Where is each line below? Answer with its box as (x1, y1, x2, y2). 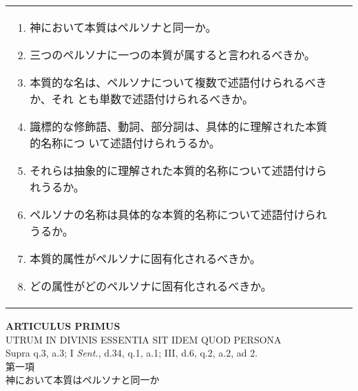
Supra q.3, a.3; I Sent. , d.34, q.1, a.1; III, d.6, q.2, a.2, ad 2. (6, 346, 258, 360)
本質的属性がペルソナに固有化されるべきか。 (30, 251, 261, 266)
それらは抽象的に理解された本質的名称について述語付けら (30, 162, 327, 178)
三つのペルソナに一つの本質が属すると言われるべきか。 (30, 47, 316, 63)
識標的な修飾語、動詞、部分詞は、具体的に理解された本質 (30, 118, 328, 134)
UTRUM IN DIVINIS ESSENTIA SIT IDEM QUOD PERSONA (6, 332, 282, 346)
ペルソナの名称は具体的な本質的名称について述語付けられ (30, 207, 327, 222)
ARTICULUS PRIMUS (6, 319, 120, 332)
